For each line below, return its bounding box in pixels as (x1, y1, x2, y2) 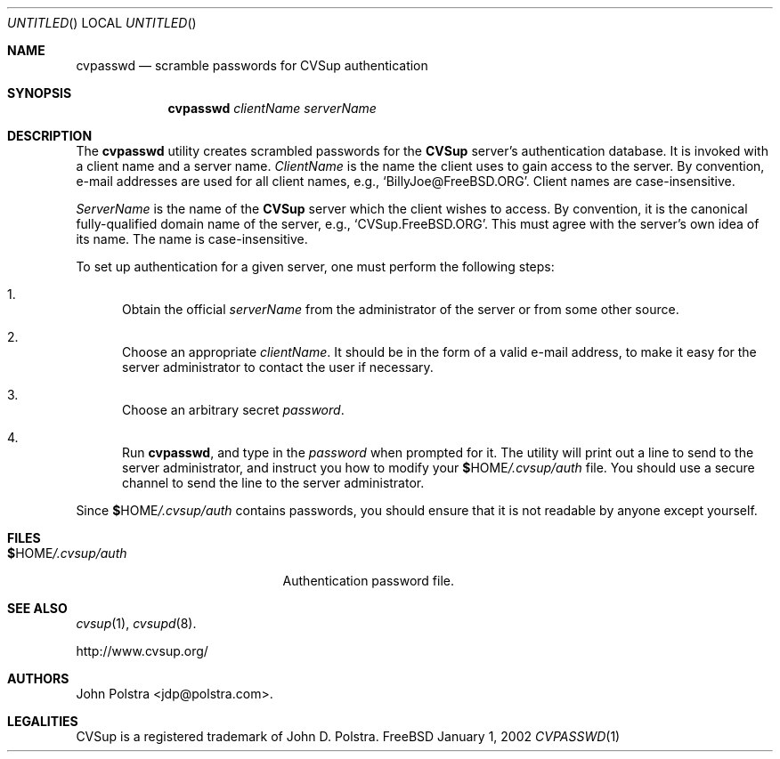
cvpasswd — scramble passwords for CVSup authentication (76, 58, 428, 73)
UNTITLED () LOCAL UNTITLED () (7, 15, 197, 30)
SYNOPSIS (7, 85, 72, 101)
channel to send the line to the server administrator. (122, 475, 425, 490)
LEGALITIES (7, 714, 78, 729)
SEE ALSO (7, 601, 68, 616)
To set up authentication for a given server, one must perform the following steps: (76, 259, 555, 274)
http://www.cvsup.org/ (76, 643, 208, 658)
